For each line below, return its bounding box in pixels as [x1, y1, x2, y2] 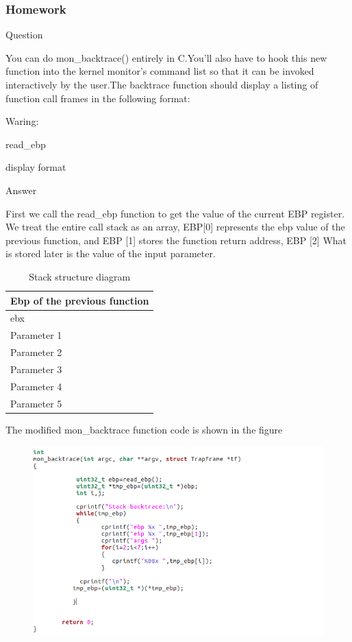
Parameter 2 [10, 345, 62, 359]
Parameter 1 [10, 328, 62, 342]
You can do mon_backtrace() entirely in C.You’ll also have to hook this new [5, 50, 327, 64]
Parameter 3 [10, 361, 62, 376]
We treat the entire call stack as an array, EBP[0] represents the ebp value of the [5, 219, 345, 234]
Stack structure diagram [29, 269, 131, 283]
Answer [5, 182, 37, 197]
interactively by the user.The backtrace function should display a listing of [5, 78, 318, 91]
